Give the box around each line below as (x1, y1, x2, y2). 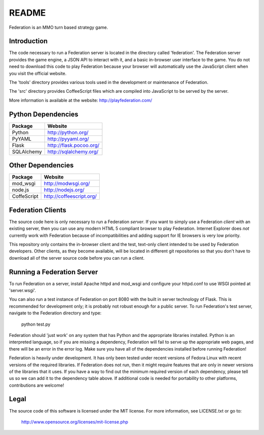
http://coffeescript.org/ (44, 193, 97, 200)
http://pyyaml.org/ (47, 135, 89, 142)
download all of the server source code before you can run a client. (9, 255, 145, 261)
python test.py (21, 321, 51, 327)
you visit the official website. (9, 70, 67, 76)
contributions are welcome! (9, 382, 65, 388)
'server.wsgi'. (9, 287, 36, 293)
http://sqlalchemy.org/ (47, 148, 99, 155)
